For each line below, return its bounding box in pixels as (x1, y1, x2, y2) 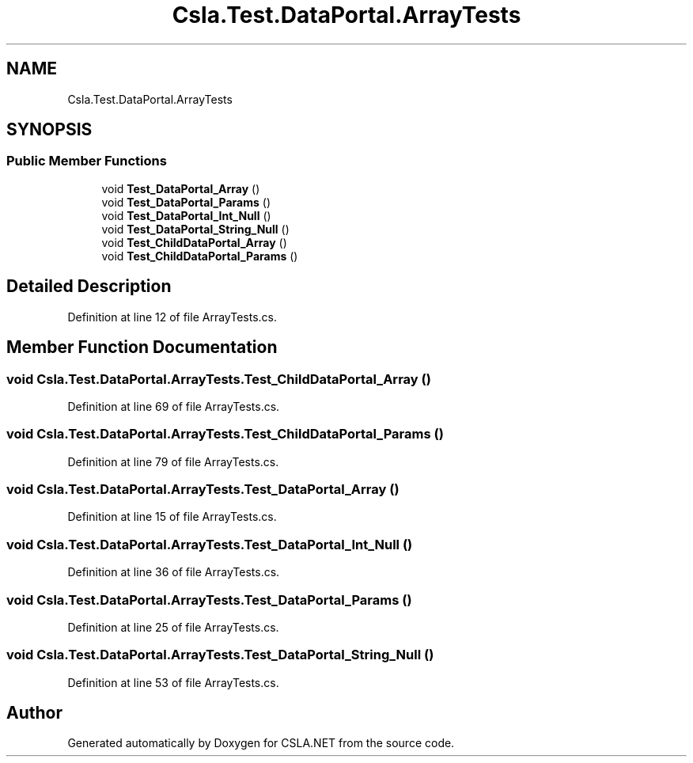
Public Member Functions (6, 153, 167, 169)
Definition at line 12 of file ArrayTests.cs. (67, 309, 277, 324)
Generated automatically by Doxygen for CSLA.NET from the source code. (67, 736, 455, 750)
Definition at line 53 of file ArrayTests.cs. (67, 675, 279, 689)
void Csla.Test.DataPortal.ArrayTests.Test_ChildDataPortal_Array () (6, 370, 431, 387)
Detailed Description (6, 276, 172, 297)
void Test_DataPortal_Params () (101, 195, 271, 209)
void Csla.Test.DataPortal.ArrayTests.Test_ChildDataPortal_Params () (6, 426, 444, 442)
